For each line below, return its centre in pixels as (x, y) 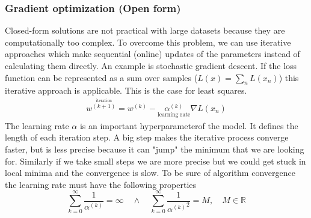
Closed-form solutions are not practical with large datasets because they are (145, 30)
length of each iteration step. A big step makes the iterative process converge (147, 137)
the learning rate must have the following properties (101, 184)
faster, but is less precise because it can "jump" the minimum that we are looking (155, 149)
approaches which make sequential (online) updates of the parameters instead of (152, 54)
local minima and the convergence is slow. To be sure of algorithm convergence (150, 173)
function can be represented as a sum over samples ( (101, 77)
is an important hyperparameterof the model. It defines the (189, 125)
